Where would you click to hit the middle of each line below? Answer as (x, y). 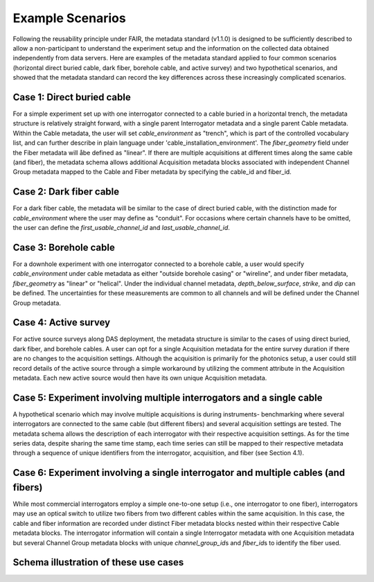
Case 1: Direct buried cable (72, 97)
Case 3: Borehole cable (64, 247)
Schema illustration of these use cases (98, 562)
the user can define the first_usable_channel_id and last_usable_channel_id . (121, 228)
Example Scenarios (69, 18)
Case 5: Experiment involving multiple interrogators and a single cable (168, 397)
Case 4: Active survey (62, 323)
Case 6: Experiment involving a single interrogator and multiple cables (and (179, 473)
